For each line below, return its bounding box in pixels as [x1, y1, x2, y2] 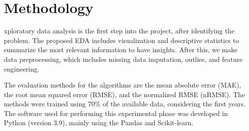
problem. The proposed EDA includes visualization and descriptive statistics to [4, 35, 239, 45]
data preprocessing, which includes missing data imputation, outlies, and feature [4, 54, 243, 64]
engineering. [4, 63, 40, 73]
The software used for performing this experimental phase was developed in [4, 108, 228, 118]
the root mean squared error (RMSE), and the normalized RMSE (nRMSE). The [4, 89, 245, 99]
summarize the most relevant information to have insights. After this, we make [4, 44, 237, 55]
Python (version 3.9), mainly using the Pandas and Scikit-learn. [4, 117, 194, 128]
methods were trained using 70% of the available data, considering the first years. [4, 99, 246, 109]
